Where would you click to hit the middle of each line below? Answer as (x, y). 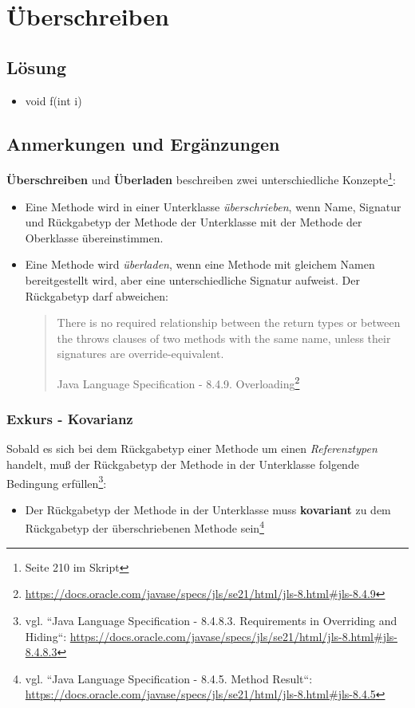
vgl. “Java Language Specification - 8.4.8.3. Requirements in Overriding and (211, 620)
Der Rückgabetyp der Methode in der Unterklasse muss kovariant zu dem (208, 509)
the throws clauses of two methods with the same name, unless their (224, 338)
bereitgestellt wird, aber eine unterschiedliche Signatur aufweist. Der (192, 280)
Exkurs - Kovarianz (70, 419)
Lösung (37, 67)
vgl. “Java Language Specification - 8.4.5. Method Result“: (169, 678)
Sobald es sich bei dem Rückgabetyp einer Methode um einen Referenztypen (192, 448)
